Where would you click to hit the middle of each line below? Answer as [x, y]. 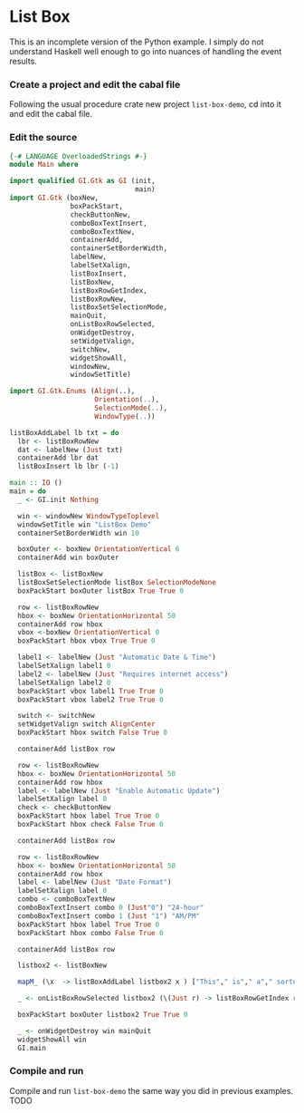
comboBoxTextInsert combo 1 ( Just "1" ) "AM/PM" [109, 916]
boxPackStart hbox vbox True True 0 [86, 641]
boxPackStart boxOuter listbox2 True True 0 [103, 1015]
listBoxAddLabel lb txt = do [64, 432]
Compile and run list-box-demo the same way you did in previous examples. [152, 1090]
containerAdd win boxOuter [68, 558]
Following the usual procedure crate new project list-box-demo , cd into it [146, 104]
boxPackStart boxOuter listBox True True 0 [100, 591]
